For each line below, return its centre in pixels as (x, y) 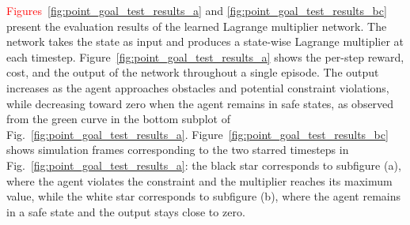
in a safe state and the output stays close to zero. (126, 211)
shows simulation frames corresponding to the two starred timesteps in (178, 150)
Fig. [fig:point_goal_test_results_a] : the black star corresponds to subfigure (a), (204, 165)
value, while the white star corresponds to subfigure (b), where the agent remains (203, 196)
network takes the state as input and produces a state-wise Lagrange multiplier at (205, 41)
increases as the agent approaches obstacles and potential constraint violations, (198, 87)
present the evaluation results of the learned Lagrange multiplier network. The (197, 26)
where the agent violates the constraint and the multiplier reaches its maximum (199, 180)
